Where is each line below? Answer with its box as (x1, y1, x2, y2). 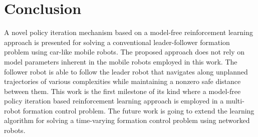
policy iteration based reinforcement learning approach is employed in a (4, 95, 224, 106)
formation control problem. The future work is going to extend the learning (23, 105, 254, 115)
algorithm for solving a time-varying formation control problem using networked (4, 115, 250, 125)
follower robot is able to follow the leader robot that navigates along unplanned (4, 66, 248, 76)
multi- (225, 95, 244, 106)
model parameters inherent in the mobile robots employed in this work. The (4, 56, 237, 66)
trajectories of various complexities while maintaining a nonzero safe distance (4, 76, 241, 86)
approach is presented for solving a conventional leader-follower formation (4, 36, 230, 47)
